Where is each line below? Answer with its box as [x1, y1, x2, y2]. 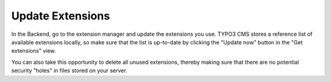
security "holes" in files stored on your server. [11, 67, 128, 74]
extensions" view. [11, 47, 56, 55]
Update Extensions [11, 9, 110, 22]
